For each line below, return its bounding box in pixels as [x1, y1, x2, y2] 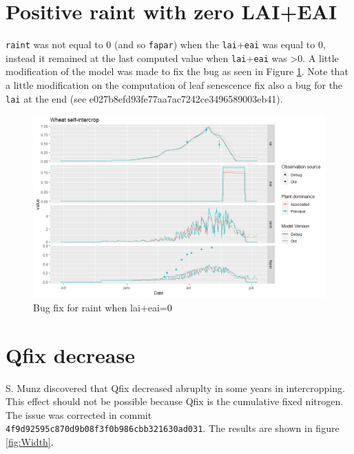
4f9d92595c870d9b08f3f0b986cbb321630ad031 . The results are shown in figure [6, 421, 340, 435]
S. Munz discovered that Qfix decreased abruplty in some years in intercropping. [6, 380, 345, 395]
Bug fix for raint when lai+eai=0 [33, 300, 172, 314]
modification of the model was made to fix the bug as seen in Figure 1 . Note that [6, 64, 348, 79]
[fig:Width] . [6, 435, 54, 449]
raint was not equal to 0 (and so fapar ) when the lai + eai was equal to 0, [6, 37, 326, 52]
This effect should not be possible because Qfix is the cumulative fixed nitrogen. [6, 394, 344, 409]
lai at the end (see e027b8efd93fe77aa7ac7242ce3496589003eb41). [6, 91, 283, 105]
